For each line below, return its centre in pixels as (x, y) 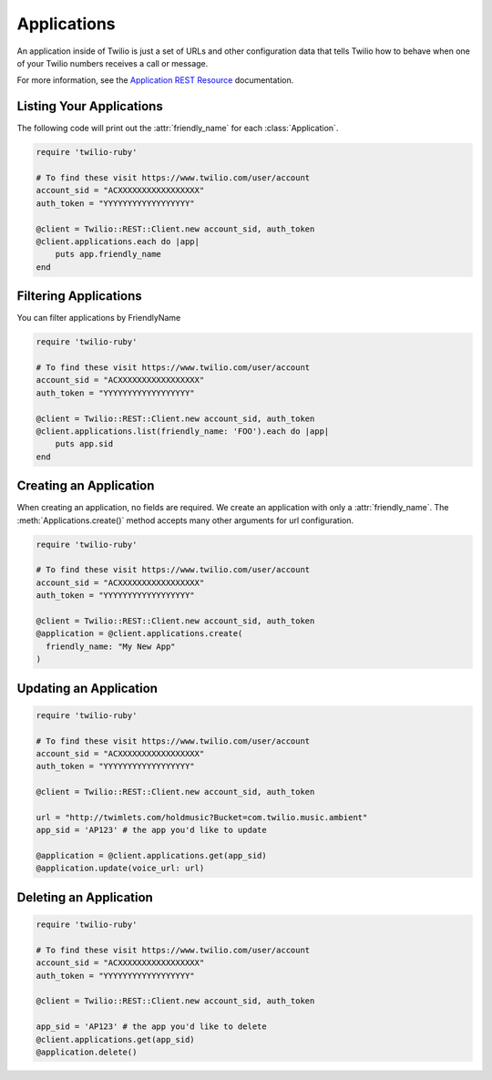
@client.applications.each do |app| (118, 241)
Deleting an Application (85, 897)
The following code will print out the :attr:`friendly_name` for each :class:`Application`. (178, 129)
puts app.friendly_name (108, 254)
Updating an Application (87, 688)
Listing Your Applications (90, 106)
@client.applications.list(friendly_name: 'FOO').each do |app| (183, 431)
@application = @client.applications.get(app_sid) (152, 856)
